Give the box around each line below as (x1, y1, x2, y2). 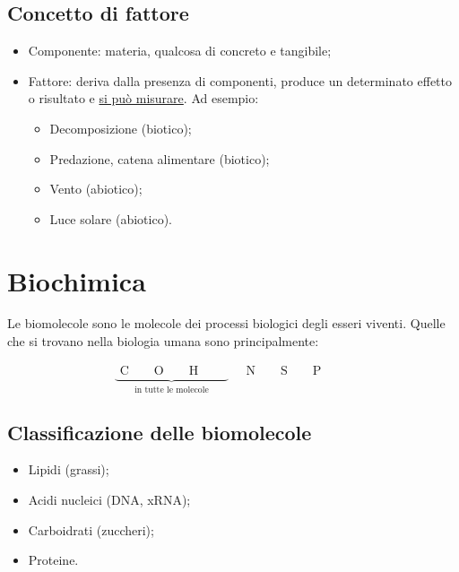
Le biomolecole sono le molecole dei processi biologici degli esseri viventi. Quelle (7, 314, 446, 333)
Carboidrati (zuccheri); (28, 520, 154, 539)
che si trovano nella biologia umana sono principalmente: (7, 332, 319, 351)
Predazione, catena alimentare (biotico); (49, 149, 270, 168)
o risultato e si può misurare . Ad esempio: (28, 89, 259, 108)
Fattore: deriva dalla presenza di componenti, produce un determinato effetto (28, 71, 453, 90)
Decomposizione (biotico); (49, 118, 192, 137)
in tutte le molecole (134, 385, 209, 394)
